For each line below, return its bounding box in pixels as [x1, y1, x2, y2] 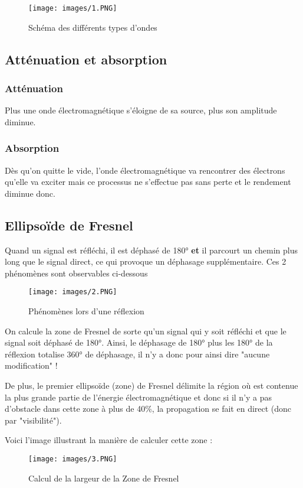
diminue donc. [5, 187, 55, 199]
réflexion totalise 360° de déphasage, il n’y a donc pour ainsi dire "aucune [5, 347, 270, 360]
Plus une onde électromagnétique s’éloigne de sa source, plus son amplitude [5, 104, 277, 116]
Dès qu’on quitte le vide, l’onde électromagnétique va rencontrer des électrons [5, 164, 285, 176]
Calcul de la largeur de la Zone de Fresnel [28, 471, 179, 484]
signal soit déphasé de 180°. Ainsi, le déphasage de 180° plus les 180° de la [5, 336, 273, 349]
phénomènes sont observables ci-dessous [5, 266, 148, 279]
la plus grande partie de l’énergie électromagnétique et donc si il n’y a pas [5, 391, 272, 403]
